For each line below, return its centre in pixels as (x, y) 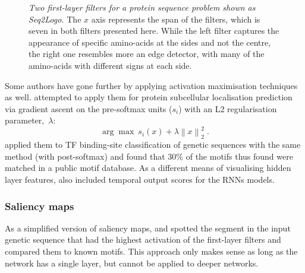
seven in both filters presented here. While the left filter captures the (154, 31)
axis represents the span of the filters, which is (176, 19)
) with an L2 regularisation (228, 108)
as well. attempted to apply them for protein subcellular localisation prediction (149, 97)
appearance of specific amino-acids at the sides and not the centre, (150, 42)
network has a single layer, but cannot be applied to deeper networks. (132, 263)
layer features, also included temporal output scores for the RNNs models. (140, 180)
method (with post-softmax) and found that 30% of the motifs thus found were (149, 156)
